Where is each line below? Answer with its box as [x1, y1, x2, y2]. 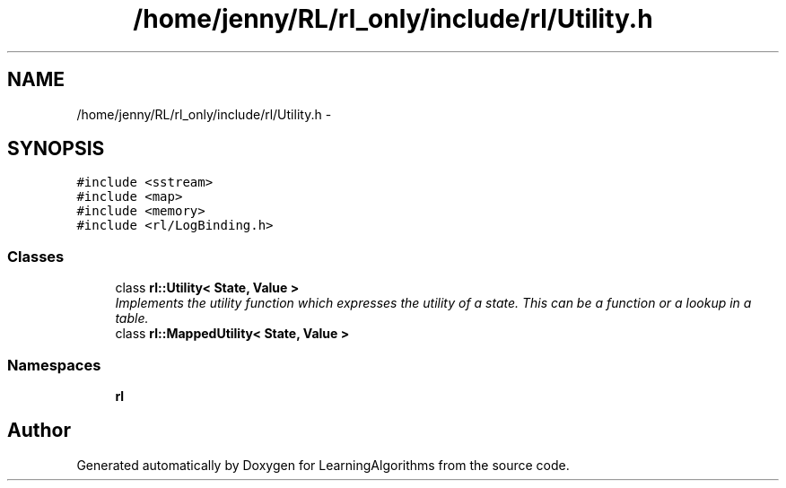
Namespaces [7, 355, 101, 374]
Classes [7, 247, 65, 266]
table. [115, 310, 149, 327]
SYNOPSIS [7, 137, 105, 161]
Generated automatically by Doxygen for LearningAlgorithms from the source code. [76, 457, 570, 473]
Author [7, 419, 71, 442]
